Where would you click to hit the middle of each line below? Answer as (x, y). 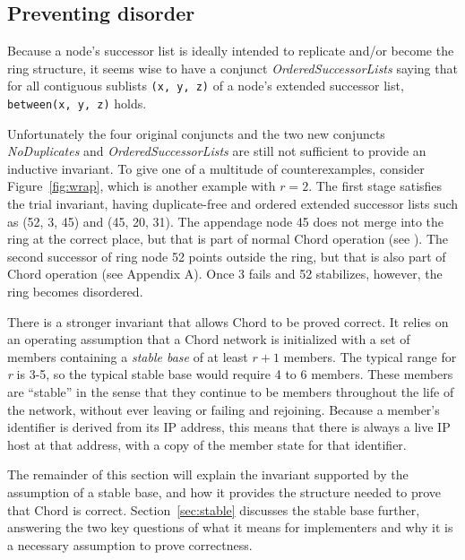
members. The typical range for (370, 356)
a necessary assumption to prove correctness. (130, 544)
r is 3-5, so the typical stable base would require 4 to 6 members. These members (230, 374)
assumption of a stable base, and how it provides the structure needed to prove (224, 491)
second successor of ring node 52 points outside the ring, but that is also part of (227, 256)
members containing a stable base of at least (128, 356)
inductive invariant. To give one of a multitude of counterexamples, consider (216, 168)
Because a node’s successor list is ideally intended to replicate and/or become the (231, 51)
